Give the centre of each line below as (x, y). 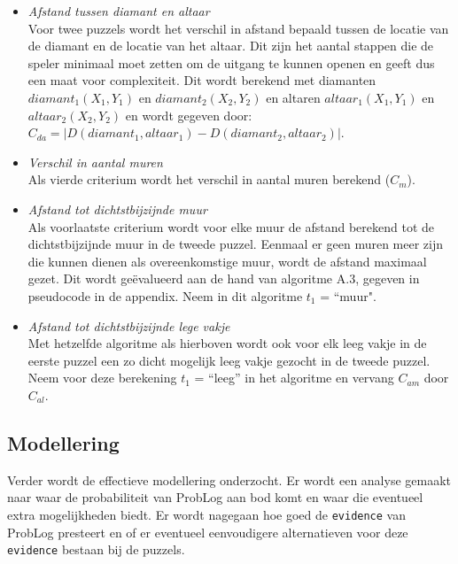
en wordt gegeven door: (189, 115)
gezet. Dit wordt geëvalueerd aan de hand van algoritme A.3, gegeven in (224, 278)
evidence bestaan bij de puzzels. (96, 549)
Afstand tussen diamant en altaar (119, 11)
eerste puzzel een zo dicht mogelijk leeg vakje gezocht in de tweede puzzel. (229, 360)
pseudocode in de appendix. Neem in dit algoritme (165, 295)
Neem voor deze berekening (102, 378)
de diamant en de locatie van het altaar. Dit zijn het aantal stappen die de (231, 46)
